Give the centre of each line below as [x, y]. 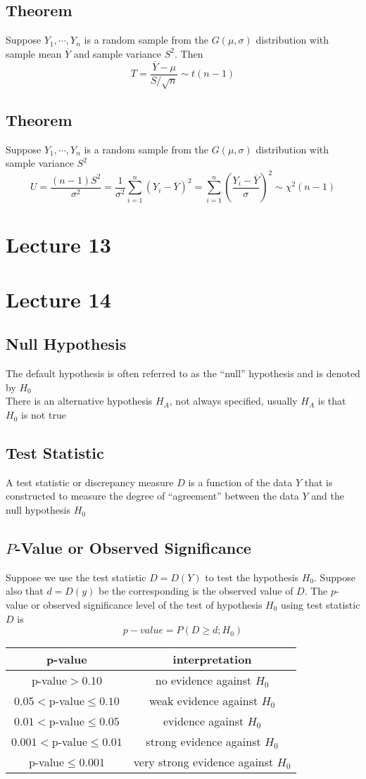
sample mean [34, 53]
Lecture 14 [58, 299]
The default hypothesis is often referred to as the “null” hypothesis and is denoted [183, 373]
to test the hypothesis [252, 577]
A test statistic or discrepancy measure [90, 482]
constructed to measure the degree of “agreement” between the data [152, 496]
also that [25, 591]
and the [328, 496]
